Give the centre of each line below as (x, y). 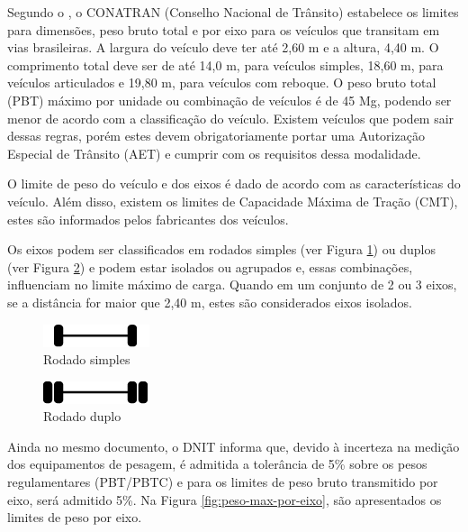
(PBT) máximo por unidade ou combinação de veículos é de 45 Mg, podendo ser (229, 100)
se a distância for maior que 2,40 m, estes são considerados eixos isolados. (210, 302)
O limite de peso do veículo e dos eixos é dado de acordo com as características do (234, 183)
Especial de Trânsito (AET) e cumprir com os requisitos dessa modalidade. (214, 153)
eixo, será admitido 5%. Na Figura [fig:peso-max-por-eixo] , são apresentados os (225, 499)
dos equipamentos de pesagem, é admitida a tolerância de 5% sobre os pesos (217, 464)
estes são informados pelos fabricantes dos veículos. (148, 219)
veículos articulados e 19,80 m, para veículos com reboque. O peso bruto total (222, 83)
